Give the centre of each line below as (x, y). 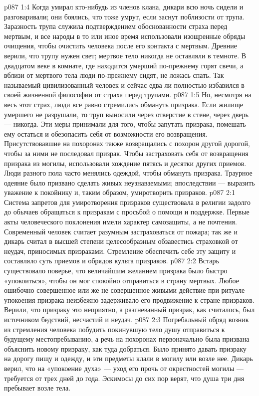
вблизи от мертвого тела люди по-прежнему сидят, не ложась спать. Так (114, 75)
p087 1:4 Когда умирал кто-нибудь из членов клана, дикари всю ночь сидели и (124, 6)
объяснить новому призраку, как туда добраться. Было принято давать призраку (125, 348)
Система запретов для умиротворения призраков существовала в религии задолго (127, 202)
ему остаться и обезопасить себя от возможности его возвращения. (106, 133)
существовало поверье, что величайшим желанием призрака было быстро (116, 271)
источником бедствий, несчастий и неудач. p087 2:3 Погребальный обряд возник (127, 319)
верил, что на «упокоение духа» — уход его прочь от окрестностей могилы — (124, 368)
